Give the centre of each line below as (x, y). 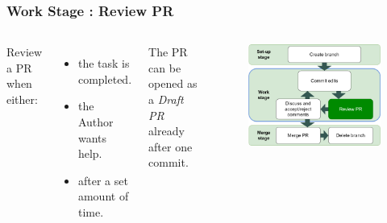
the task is (104, 63)
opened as (173, 83)
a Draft (166, 99)
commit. (169, 162)
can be (165, 67)
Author (96, 122)
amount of (103, 196)
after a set (103, 180)
